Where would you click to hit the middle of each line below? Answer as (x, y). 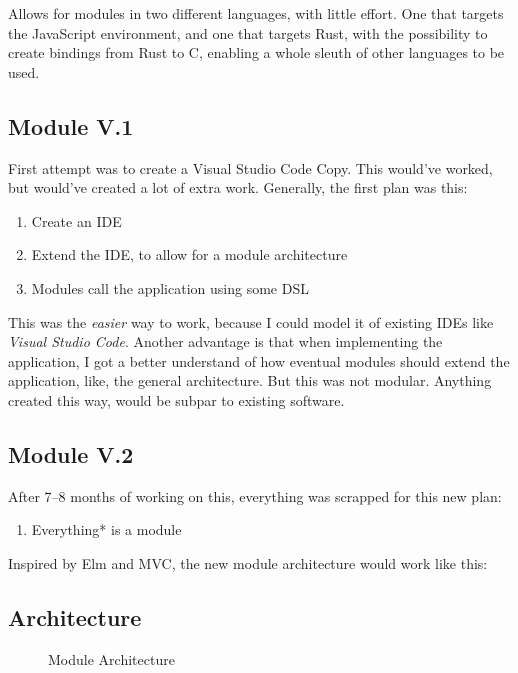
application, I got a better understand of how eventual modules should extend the (259, 360)
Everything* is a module (106, 529)
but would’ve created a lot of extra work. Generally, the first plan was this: (238, 187)
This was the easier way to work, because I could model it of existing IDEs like (251, 321)
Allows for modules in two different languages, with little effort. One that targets (256, 13)
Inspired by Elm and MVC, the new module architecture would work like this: (248, 562)
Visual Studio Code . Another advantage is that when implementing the (225, 341)
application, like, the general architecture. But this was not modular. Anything (250, 380)
